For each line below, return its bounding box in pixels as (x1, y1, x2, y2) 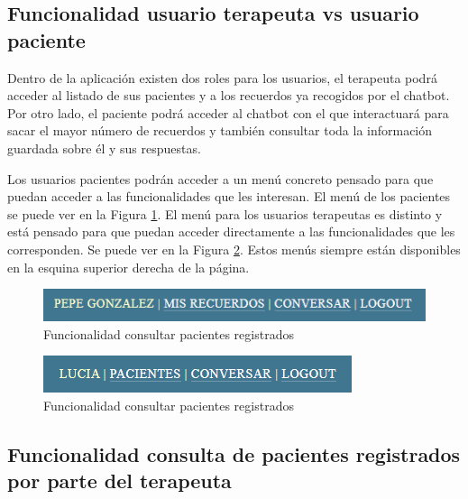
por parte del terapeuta (7, 467, 232, 494)
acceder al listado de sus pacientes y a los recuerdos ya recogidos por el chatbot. (7, 86, 450, 105)
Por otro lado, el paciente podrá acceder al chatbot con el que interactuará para (7, 103, 449, 122)
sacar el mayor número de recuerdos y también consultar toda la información (7, 121, 433, 140)
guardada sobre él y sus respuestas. (7, 138, 201, 157)
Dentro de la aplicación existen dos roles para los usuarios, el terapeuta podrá (7, 68, 437, 87)
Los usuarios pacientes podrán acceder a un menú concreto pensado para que (7, 169, 434, 188)
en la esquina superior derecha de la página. (7, 257, 250, 276)
